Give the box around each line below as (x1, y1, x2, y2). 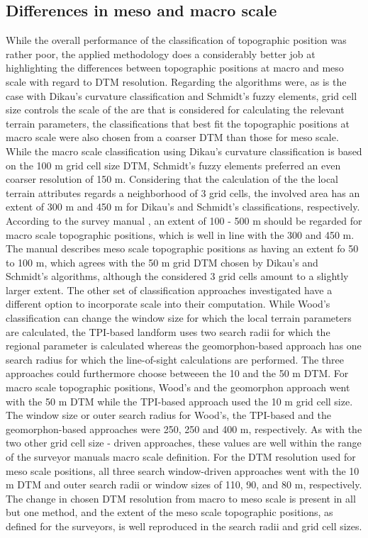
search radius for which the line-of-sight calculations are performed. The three (6, 352, 344, 366)
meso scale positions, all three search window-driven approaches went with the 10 (6, 463, 359, 478)
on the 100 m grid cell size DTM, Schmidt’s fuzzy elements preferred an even (6, 157, 341, 172)
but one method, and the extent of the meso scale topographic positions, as (6, 505, 333, 520)
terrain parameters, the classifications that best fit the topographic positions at (6, 116, 350, 130)
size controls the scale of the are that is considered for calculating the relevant (6, 102, 345, 117)
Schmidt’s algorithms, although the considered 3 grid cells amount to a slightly (6, 269, 349, 284)
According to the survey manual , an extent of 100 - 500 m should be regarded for (6, 213, 362, 228)
